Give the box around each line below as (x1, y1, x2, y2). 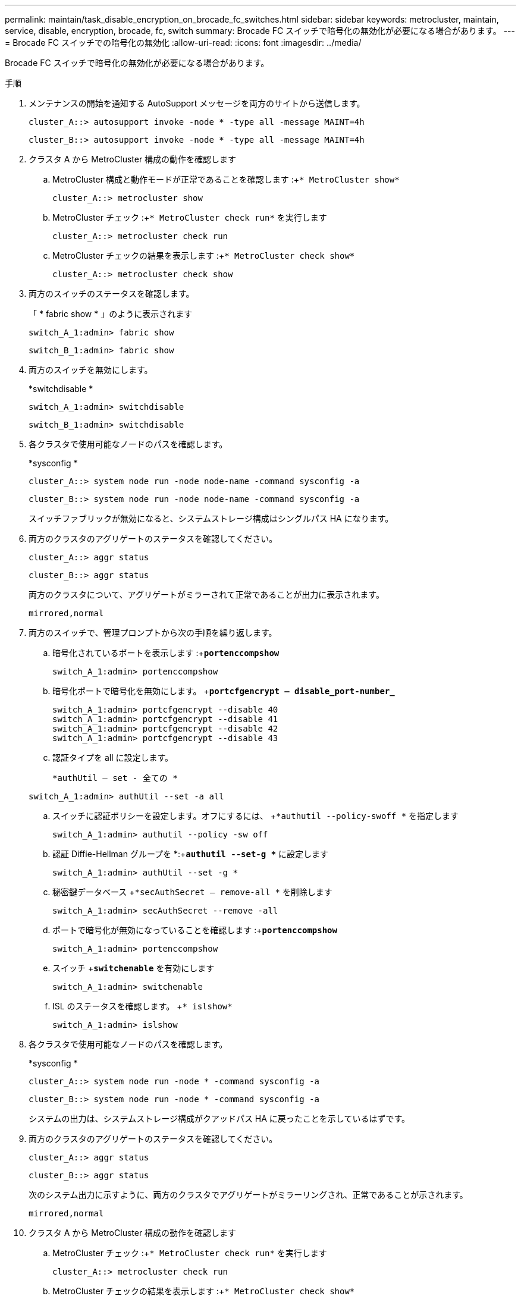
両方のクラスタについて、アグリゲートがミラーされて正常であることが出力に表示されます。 (29, 589, 384, 600)
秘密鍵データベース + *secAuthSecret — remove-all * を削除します (52, 887, 332, 897)
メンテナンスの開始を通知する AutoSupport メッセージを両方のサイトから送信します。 (29, 98, 365, 108)
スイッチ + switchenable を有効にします (52, 963, 215, 973)
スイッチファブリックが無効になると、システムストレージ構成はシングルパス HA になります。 (29, 513, 394, 523)
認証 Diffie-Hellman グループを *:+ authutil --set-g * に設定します (52, 849, 328, 859)
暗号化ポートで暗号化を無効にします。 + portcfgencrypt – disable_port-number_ (52, 686, 395, 696)
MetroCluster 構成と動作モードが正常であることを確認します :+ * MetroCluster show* (52, 174, 400, 184)
